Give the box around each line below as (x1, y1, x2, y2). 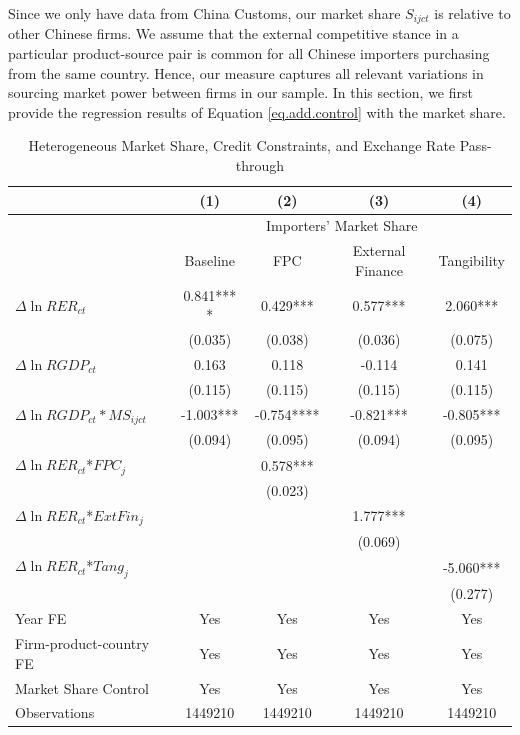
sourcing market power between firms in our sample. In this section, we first (8, 82, 473, 103)
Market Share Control (15, 677, 149, 698)
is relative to (434, 3, 511, 23)
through (235, 155, 285, 176)
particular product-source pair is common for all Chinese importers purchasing (8, 43, 490, 64)
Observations (15, 702, 95, 723)
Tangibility (438, 250, 505, 271)
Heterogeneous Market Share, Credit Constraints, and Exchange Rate (28, 135, 456, 156)
